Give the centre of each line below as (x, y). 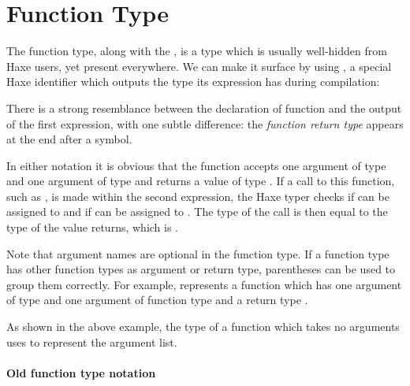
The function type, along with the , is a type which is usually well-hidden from (197, 51)
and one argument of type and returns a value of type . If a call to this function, (201, 181)
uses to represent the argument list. (92, 341)
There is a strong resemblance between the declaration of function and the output (204, 108)
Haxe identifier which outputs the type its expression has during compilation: (193, 82)
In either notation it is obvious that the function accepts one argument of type (196, 165)
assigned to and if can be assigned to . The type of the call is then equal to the (197, 212)
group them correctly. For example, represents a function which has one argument (204, 284)
